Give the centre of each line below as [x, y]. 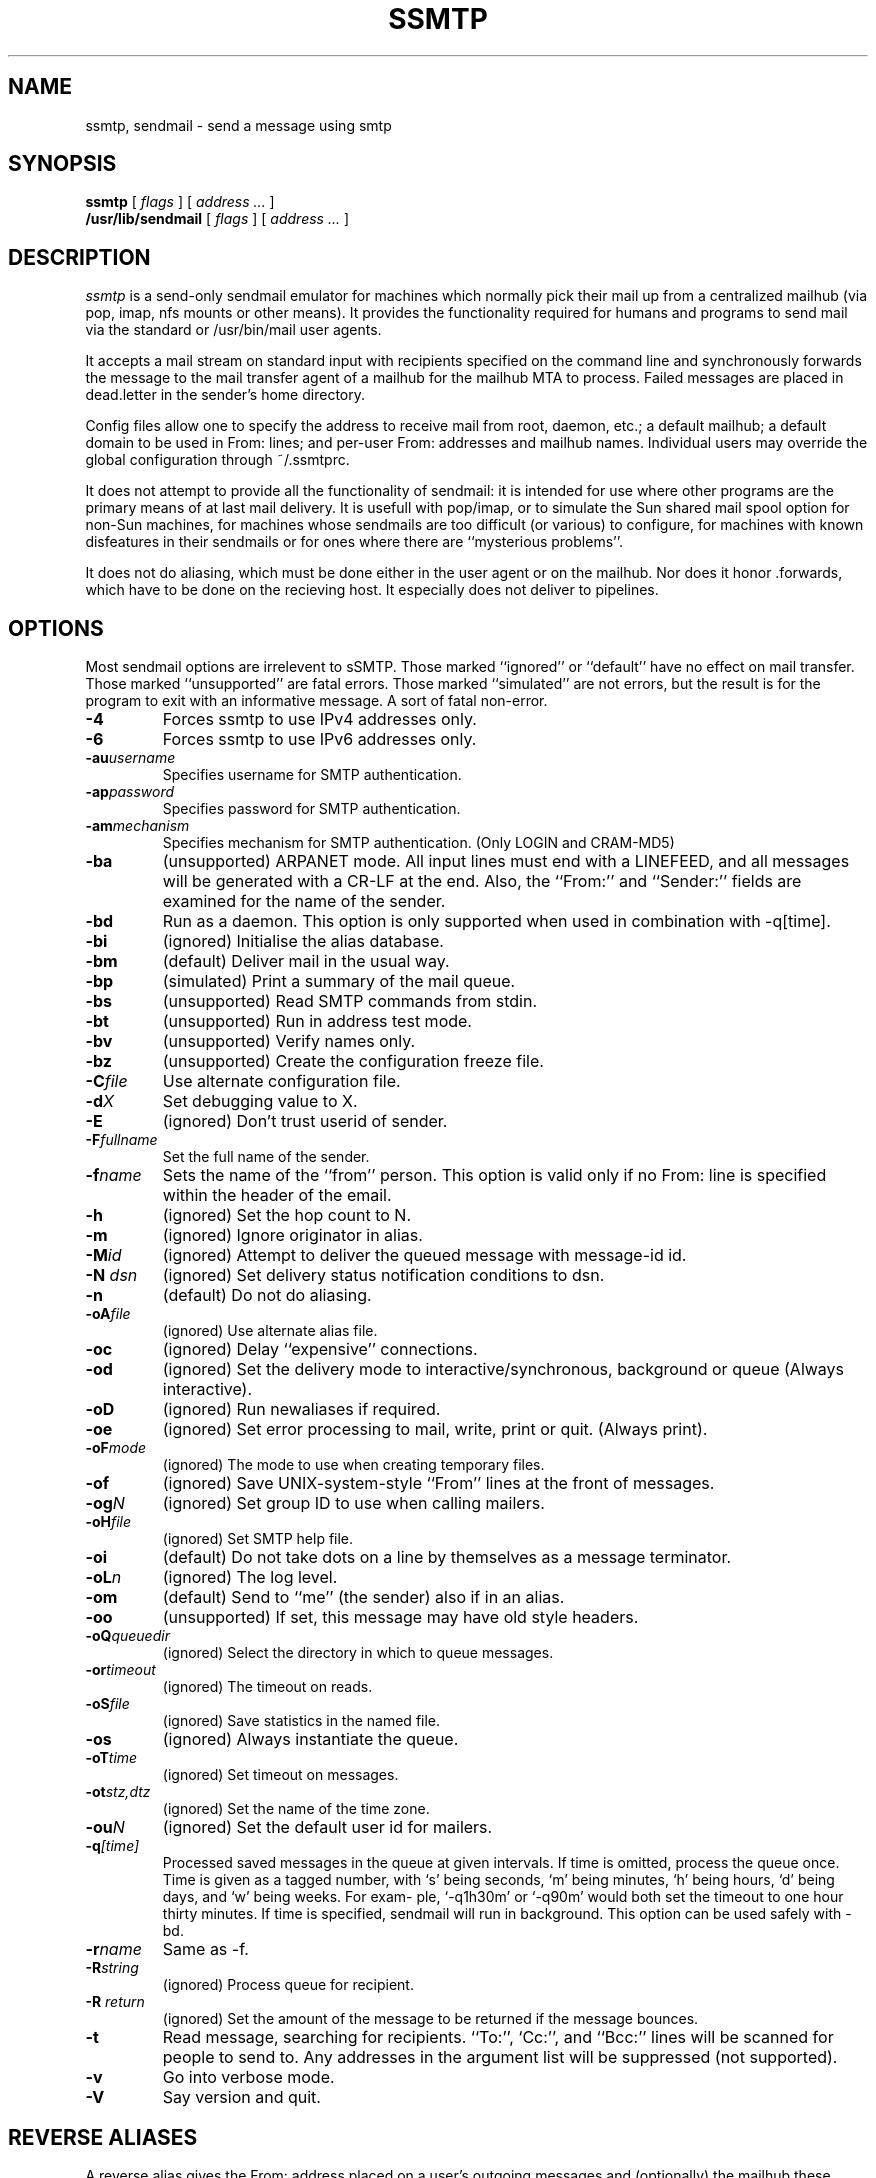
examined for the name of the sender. [304, 901]
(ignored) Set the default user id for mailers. [327, 1827]
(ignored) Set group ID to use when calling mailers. [353, 1503]
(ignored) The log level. [250, 1577]
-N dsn [111, 1275]
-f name [113, 1175]
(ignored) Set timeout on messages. [280, 1775]
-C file [106, 1081]
